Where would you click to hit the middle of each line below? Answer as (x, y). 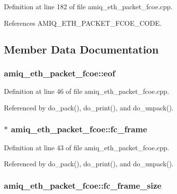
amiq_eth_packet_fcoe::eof (60, 73)
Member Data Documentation (81, 49)
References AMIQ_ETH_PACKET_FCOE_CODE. (83, 23)
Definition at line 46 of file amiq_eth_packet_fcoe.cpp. (87, 91)
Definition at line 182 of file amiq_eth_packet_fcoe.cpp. (88, 6)
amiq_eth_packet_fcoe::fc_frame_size (83, 185)
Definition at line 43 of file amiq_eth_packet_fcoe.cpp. (87, 147)
